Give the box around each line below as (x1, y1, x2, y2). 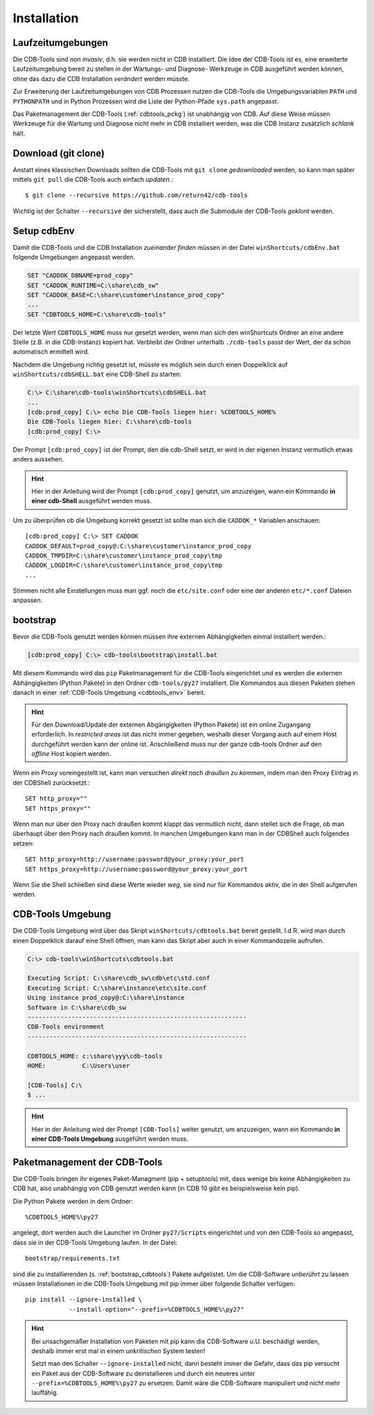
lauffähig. (31, 1389, 59, 1397)
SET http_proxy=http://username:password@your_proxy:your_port (25, 856, 244, 863)
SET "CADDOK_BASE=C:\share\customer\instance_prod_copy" (27, 291, 225, 298)
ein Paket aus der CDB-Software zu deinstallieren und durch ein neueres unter (31, 1369, 256, 1378)
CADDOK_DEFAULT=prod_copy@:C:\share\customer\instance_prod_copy (25, 542, 252, 550)
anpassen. (12, 596, 43, 604)
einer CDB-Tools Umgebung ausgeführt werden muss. (31, 1135, 188, 1143)
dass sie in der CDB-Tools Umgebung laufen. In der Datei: (12, 1238, 178, 1246)
